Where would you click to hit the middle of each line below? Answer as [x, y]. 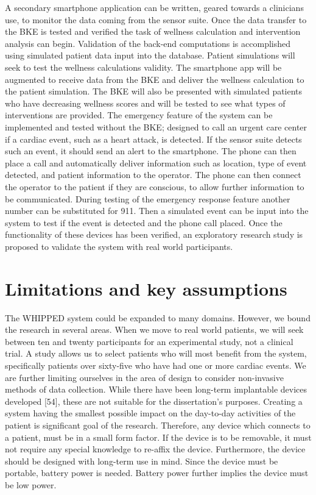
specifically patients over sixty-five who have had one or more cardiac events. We [156, 365]
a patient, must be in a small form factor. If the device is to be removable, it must [158, 437]
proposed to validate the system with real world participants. [119, 246]
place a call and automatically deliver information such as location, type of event [156, 162]
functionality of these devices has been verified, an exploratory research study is [154, 234]
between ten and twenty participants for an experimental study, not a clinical [149, 341]
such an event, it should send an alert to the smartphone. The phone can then [151, 151]
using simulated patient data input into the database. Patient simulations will [150, 55]
